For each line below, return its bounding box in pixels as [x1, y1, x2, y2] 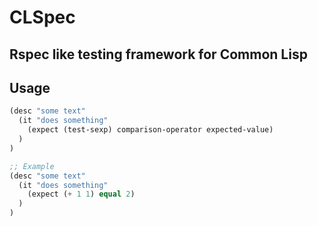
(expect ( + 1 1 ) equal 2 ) [27, 189, 136, 200]
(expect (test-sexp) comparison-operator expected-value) [27, 125, 274, 135]
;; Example [9, 161, 55, 171]
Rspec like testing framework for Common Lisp [9, 46, 308, 63]
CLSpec [9, 6, 76, 29]
